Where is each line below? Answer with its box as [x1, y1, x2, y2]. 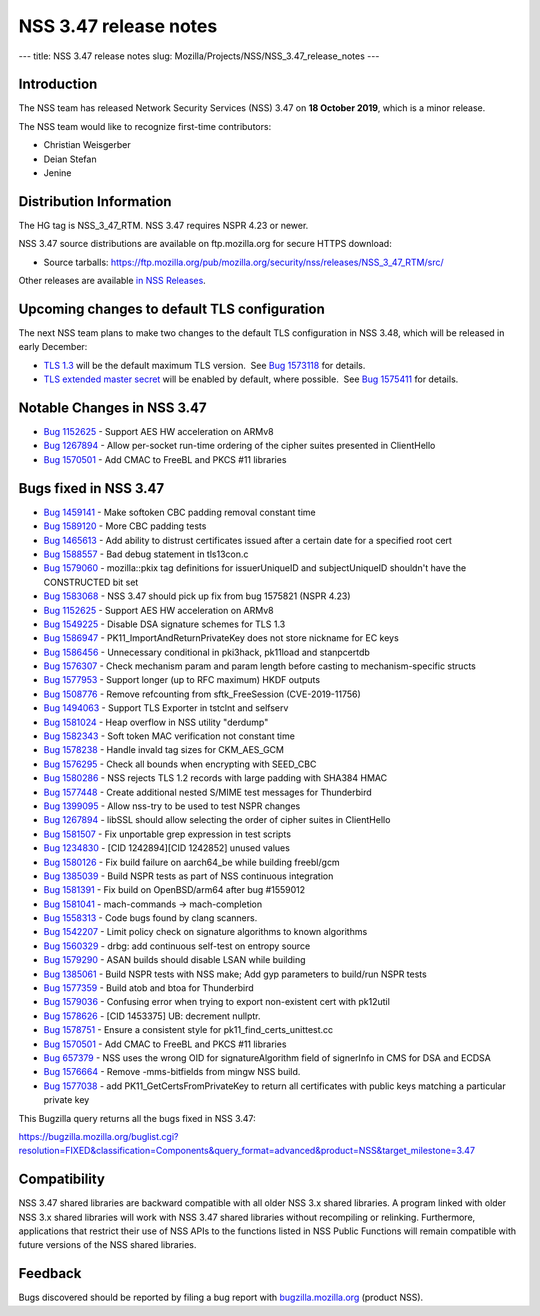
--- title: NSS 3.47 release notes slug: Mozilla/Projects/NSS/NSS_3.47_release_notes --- [18, 50, 380, 62]
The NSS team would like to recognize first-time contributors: [18, 120, 272, 132]
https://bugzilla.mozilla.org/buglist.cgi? [18, 1130, 179, 1142]
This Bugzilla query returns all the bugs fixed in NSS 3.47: [18, 1112, 257, 1124]
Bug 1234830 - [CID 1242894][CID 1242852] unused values [43, 842, 290, 854]
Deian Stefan [43, 153, 97, 165]
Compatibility [18, 1171, 105, 1188]
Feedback [18, 1265, 82, 1282]
